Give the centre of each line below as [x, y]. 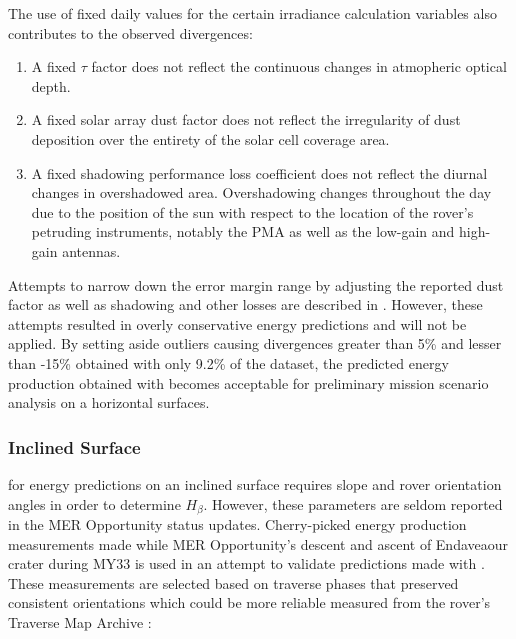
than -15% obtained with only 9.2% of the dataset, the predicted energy [228, 362]
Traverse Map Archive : [80, 621]
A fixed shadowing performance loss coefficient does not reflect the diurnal [259, 172]
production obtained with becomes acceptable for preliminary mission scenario [248, 382]
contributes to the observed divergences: [130, 32]
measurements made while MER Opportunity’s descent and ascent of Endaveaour [258, 543]
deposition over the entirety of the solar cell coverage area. [210, 138]
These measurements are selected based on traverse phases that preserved [233, 582]
